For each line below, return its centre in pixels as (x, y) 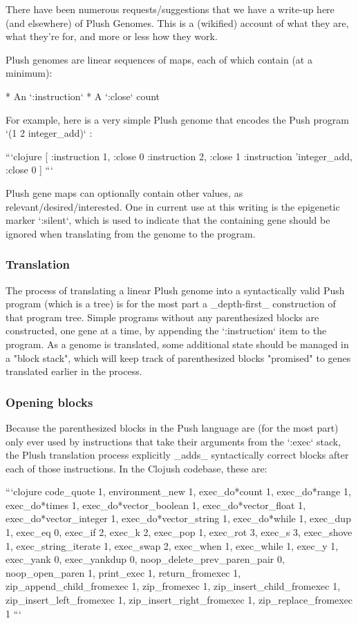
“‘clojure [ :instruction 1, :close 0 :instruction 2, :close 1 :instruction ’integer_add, (179, 156)
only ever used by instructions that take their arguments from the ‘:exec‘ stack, (173, 441)
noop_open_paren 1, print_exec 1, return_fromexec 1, (123, 572)
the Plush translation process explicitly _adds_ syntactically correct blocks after (177, 455)
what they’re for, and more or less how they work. (112, 36)
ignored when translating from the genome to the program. (131, 233)
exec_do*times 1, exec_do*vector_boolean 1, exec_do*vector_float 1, (156, 505)
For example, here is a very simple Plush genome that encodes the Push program (177, 119)
